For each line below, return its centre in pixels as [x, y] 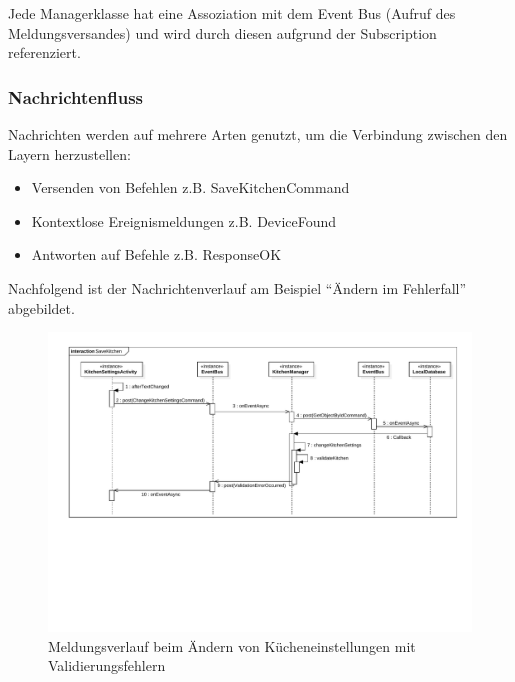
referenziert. [44, 52]
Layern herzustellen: [69, 153]
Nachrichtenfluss [76, 96]
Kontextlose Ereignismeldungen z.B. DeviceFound [184, 220]
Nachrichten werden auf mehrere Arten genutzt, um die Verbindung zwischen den [258, 134]
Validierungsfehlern [107, 665]
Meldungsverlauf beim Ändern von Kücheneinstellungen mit [232, 645]
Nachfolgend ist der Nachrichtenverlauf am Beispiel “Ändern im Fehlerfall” [237, 287]
